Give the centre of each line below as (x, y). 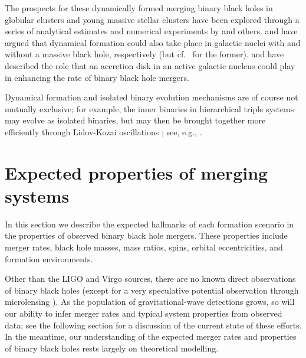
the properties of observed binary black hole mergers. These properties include (146, 235)
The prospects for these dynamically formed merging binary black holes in (139, 8)
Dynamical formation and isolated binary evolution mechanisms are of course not (152, 97)
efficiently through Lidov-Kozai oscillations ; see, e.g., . (103, 131)
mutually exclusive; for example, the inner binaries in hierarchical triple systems (149, 108)
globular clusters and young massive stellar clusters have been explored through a (152, 19)
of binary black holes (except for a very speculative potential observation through (152, 290)
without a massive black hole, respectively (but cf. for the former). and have (144, 54)
